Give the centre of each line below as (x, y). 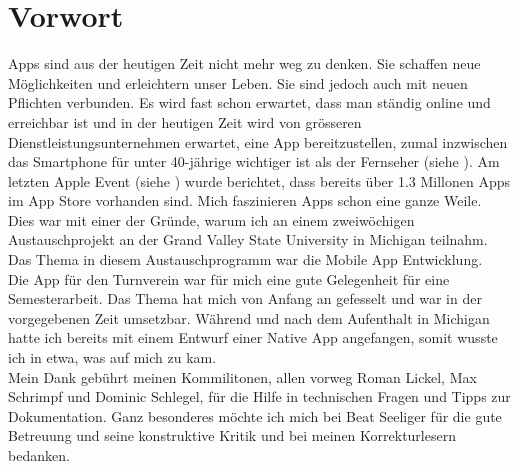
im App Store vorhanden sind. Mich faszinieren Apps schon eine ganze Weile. (245, 200)
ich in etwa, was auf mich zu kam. (112, 357)
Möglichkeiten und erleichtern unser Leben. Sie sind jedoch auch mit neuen (238, 82)
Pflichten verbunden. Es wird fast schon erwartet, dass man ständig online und (249, 102)
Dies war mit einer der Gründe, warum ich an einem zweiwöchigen (211, 219)
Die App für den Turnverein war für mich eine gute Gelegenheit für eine (229, 278)
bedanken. (39, 455)
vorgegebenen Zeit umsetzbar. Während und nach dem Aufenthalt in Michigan (249, 317)
